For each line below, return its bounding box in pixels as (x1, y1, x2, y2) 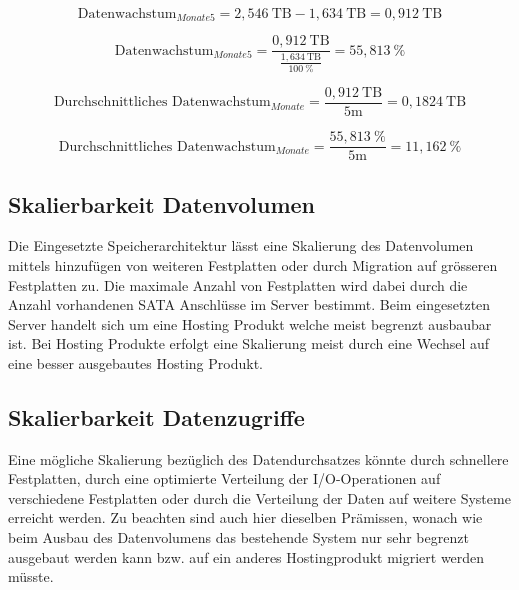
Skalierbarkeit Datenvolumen (8, 188, 316, 219)
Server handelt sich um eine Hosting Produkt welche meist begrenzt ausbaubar (8, 313, 492, 334)
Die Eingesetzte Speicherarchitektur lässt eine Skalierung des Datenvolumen (8, 235, 474, 256)
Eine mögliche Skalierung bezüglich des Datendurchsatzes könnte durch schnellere (8, 448, 509, 469)
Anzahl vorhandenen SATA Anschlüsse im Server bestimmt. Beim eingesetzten (8, 294, 491, 315)
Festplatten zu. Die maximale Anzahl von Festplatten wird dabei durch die (8, 274, 468, 295)
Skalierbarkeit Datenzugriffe (8, 401, 305, 432)
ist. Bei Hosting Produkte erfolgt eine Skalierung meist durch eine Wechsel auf (8, 333, 490, 354)
